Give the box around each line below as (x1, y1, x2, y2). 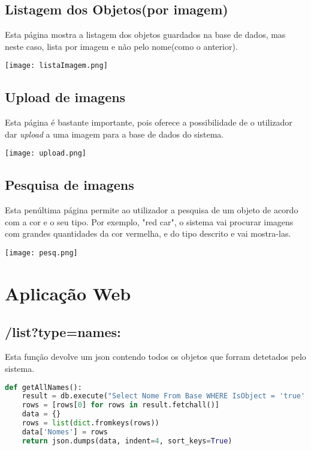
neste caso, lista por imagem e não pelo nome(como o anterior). (5, 40, 238, 52)
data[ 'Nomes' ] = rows (22, 427, 108, 436)
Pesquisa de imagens (5, 175, 134, 194)
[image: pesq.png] (5, 249, 78, 258)
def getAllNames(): (5, 383, 82, 392)
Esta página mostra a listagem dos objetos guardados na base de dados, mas (5, 28, 286, 41)
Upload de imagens (5, 88, 126, 106)
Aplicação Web (5, 281, 131, 305)
